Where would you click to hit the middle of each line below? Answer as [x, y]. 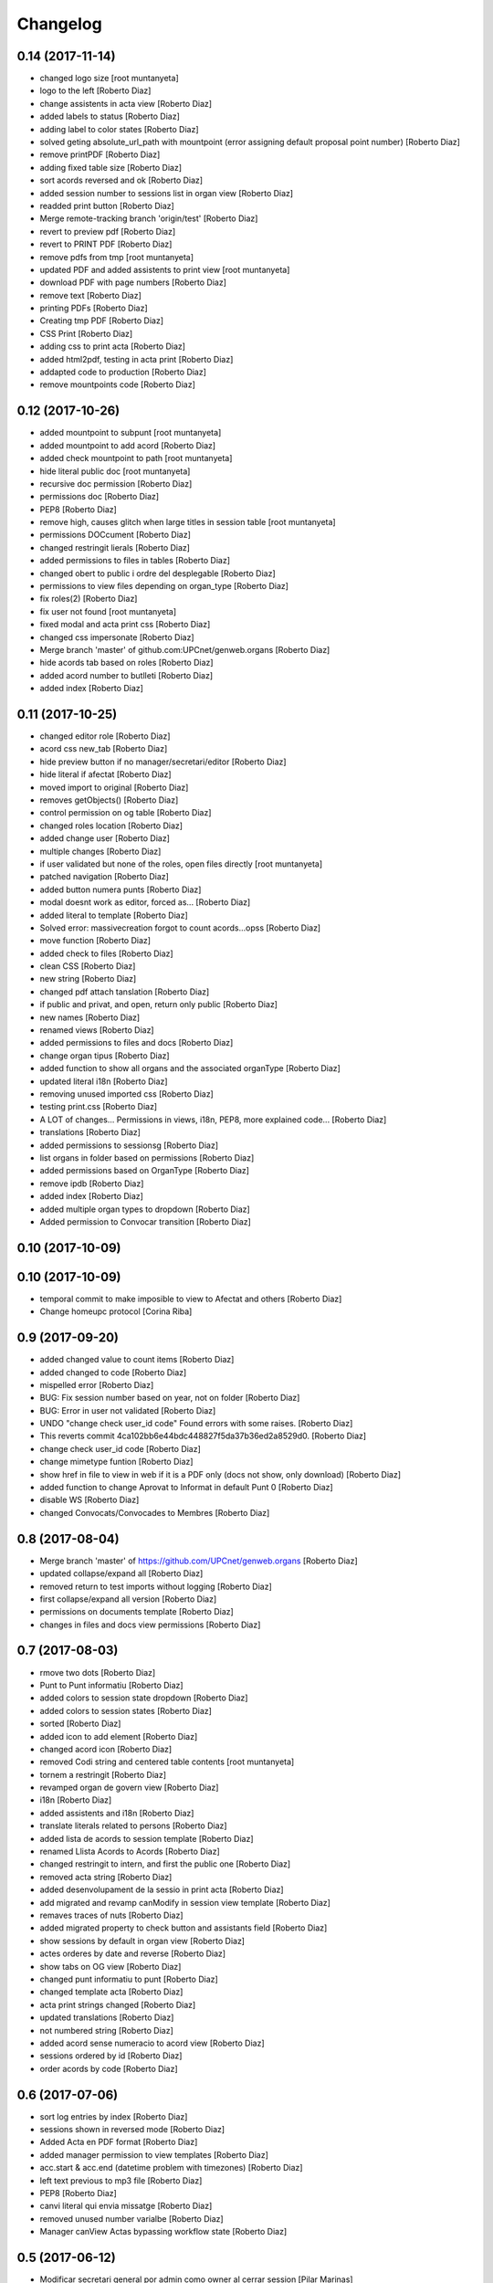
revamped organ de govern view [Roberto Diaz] [129, 1788]
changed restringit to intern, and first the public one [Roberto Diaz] [165, 1864]
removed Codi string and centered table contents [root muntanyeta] [167, 1762]
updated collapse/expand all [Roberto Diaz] [121, 1573]
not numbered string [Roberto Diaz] [106, 2030]
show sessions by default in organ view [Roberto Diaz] [142, 1941]
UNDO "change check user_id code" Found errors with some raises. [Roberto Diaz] [196, 1424]
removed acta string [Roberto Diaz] [106, 1877]
